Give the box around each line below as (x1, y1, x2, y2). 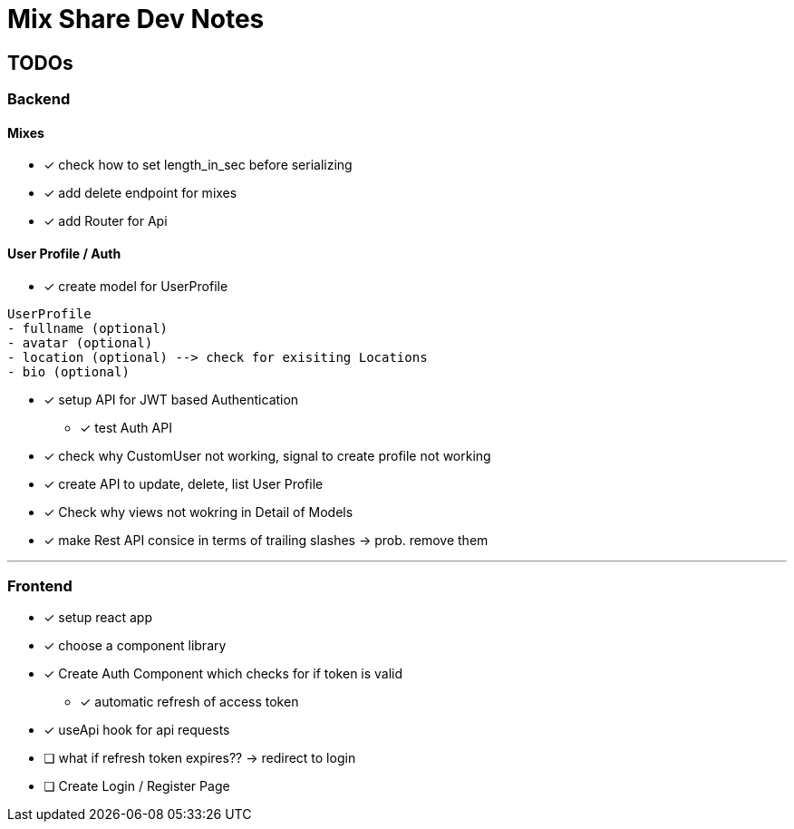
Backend (7, 90, 71, 109)
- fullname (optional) (7, 320, 169, 336)
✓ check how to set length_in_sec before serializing (44, 157, 353, 173)
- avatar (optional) (7, 335, 153, 350)
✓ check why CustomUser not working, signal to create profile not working (44, 447, 491, 463)
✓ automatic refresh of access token (80, 694, 299, 710)
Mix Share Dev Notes (7, 4, 265, 34)
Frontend (7, 576, 73, 595)
